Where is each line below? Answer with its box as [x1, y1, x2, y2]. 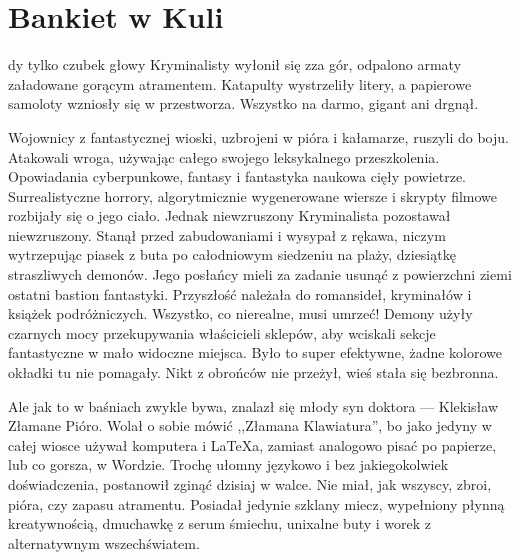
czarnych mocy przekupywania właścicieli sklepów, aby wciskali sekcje [8, 322, 436, 343]
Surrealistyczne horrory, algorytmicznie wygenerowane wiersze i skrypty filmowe [8, 185, 498, 206]
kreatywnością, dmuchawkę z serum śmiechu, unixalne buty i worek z [8, 513, 432, 534]
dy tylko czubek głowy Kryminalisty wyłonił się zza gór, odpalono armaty [8, 54, 462, 75]
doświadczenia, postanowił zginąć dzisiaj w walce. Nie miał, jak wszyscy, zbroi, [8, 474, 492, 494]
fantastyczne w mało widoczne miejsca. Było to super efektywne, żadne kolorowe [8, 342, 503, 363]
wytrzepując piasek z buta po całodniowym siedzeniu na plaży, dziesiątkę [8, 244, 456, 265]
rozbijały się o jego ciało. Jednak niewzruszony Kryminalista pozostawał [8, 205, 451, 226]
